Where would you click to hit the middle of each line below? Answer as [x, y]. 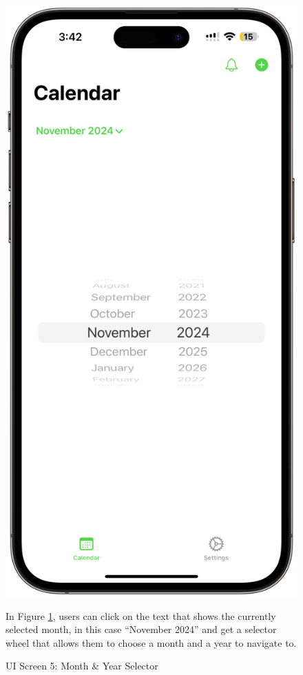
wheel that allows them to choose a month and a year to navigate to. [151, 642]
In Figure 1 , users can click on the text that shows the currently [141, 615]
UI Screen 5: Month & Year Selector [82, 666]
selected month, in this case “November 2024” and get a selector [141, 629]
